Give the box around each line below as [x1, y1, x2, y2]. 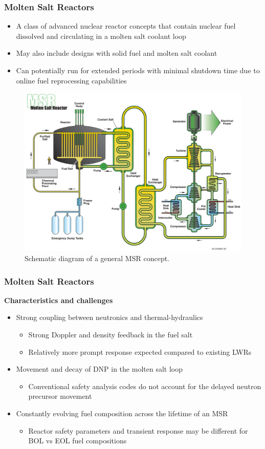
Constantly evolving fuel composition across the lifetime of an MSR [16, 408, 228, 419]
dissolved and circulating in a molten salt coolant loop [16, 30, 186, 41]
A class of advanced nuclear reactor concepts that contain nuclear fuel [16, 20, 236, 31]
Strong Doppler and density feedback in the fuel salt [28, 329, 193, 340]
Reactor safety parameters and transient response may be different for [28, 425, 248, 436]
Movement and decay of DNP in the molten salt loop [16, 364, 183, 374]
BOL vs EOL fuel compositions [28, 435, 127, 446]
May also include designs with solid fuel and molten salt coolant [16, 48, 217, 58]
